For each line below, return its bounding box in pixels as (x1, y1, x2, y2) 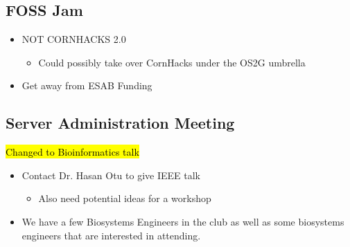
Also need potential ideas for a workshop (38, 191, 211, 205)
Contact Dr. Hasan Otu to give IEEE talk (21, 167, 200, 182)
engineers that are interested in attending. (21, 228, 201, 242)
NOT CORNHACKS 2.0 (21, 32, 126, 46)
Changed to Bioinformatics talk (6, 145, 139, 159)
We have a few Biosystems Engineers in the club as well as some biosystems (21, 214, 344, 228)
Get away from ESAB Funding (21, 78, 152, 93)
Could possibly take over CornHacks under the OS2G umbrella (38, 55, 306, 69)
